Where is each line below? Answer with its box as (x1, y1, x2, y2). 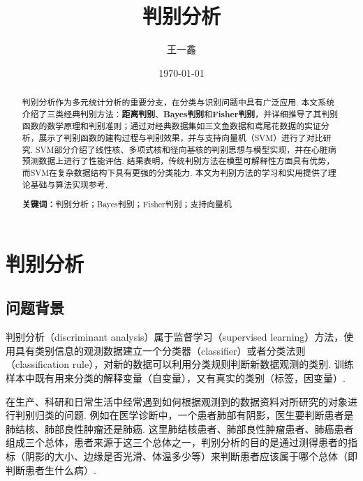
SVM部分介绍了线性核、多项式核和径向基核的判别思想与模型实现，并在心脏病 (35, 143, 336, 155)
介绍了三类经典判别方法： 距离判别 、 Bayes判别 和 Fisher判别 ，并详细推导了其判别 (22, 108, 339, 120)
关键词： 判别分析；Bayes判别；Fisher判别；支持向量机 (22, 198, 232, 211)
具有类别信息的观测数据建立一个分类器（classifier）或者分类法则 (15, 343, 306, 357)
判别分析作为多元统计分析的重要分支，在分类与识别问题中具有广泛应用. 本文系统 (22, 96, 335, 108)
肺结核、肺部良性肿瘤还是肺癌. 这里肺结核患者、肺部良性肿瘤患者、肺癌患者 (6, 421, 354, 436)
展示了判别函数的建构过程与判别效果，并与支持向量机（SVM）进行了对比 (38, 132, 323, 144)
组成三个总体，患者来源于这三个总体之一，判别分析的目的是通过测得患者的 (6, 435, 348, 450)
